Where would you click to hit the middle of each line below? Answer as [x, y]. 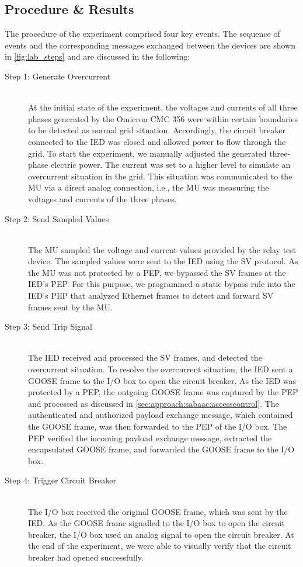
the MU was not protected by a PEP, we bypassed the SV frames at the [157, 272]
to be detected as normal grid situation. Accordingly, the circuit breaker [157, 130]
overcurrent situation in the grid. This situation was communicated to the [160, 176]
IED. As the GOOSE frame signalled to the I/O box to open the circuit [156, 523]
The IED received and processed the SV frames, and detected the [145, 357]
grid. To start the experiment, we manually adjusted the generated [147, 153]
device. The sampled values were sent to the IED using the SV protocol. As [163, 261]
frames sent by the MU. [70, 307]
